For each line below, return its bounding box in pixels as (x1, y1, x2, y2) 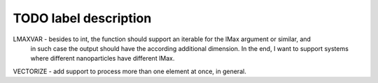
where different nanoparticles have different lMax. (30, 54, 175, 63)
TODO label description (13, 10, 152, 26)
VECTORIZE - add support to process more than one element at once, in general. (13, 67, 246, 75)
